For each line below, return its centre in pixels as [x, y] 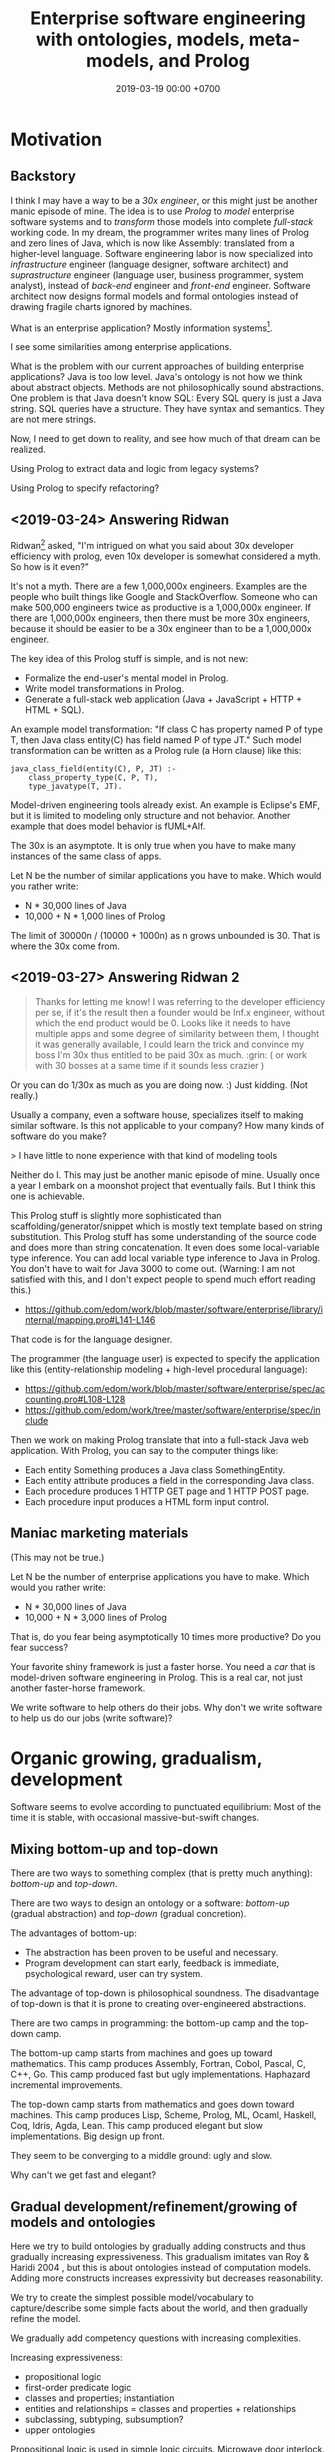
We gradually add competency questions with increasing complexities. [156, 2338]
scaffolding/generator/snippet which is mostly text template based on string [166, 1226]
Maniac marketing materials [99, 1533]
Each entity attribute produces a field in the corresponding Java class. [169, 1480]
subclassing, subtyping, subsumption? [104, 2419]
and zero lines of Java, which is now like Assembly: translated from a [152, 243]
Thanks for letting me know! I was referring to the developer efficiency [180, 1001]
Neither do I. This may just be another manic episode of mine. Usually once [165, 1174]
